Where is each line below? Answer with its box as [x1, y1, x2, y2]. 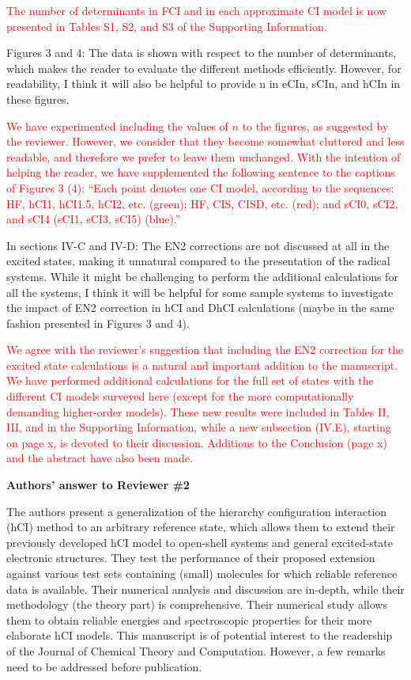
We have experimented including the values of [6, 117, 228, 134]
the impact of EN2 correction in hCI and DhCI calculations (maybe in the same [6, 299, 394, 316]
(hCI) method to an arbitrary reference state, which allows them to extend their [6, 519, 395, 535]
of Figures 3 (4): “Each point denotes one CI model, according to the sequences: [6, 179, 394, 196]
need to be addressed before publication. [6, 658, 202, 674]
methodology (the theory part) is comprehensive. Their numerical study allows [6, 596, 387, 613]
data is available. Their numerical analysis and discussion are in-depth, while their [6, 580, 405, 597]
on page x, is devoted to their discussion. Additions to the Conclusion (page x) [6, 434, 387, 450]
